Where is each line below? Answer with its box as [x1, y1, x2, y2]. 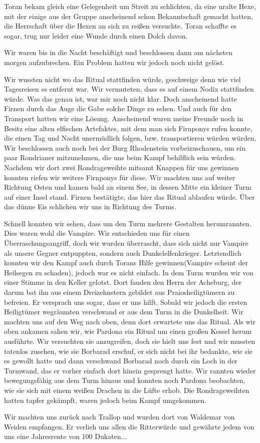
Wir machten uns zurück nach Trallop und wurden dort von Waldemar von [4, 411, 235, 422]
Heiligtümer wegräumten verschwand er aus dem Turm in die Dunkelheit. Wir [4, 306, 243, 317]
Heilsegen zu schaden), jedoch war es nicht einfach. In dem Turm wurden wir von [4, 267, 254, 277]
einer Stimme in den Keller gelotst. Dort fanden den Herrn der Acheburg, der [4, 277, 242, 287]
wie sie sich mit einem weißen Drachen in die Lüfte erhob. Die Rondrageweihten [4, 384, 249, 395]
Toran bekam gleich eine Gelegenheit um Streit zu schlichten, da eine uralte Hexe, [4, 1, 256, 11]
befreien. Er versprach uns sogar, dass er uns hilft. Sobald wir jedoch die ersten [4, 296, 247, 307]
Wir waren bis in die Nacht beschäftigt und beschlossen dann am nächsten [4, 47, 232, 58]
